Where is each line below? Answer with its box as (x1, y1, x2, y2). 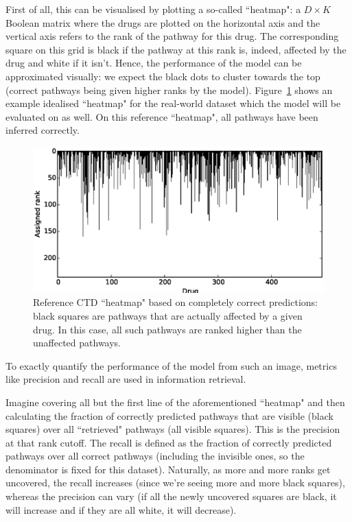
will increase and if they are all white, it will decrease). (5, 502, 237, 517)
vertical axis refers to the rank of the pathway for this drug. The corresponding (5, 29, 339, 43)
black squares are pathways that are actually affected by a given (33, 308, 303, 322)
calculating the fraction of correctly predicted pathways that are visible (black (5, 408, 333, 423)
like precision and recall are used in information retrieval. (5, 372, 246, 386)
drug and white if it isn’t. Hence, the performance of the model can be (5, 56, 302, 70)
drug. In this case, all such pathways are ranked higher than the (33, 322, 302, 336)
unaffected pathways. (33, 335, 121, 350)
